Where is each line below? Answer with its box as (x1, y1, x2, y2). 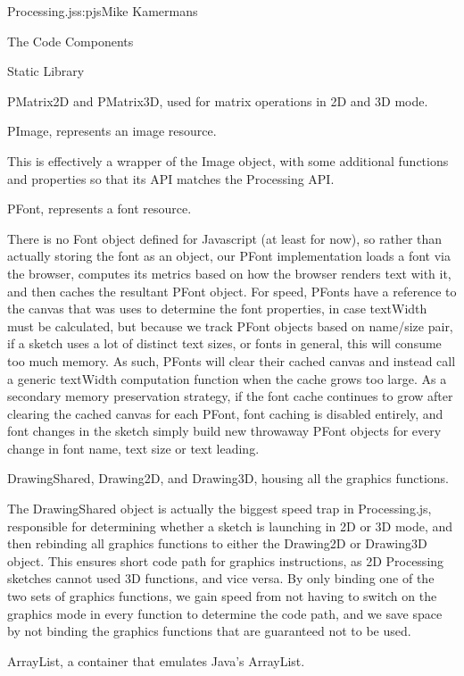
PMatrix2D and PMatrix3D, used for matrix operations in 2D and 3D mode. (7, 91, 428, 110)
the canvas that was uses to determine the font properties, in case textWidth (7, 299, 427, 318)
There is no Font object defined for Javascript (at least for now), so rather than (7, 229, 443, 247)
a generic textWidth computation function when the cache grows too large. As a (7, 369, 447, 388)
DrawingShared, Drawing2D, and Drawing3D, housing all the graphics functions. (7, 469, 449, 488)
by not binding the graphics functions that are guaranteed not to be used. (7, 622, 411, 640)
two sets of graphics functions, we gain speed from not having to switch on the (7, 587, 437, 605)
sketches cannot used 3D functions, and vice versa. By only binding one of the (7, 569, 435, 588)
